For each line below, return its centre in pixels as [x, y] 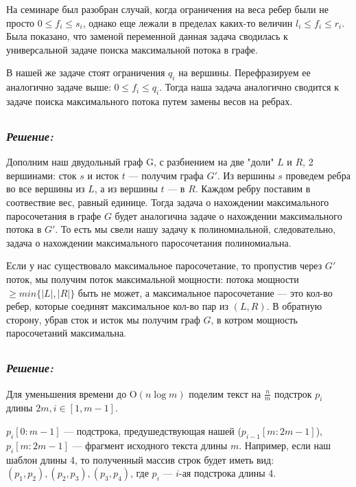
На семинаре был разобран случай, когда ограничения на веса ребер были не [167, 9]
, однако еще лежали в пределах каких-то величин [188, 22]
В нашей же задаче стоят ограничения [86, 72]
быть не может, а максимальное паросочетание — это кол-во [205, 292]
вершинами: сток [41, 175]
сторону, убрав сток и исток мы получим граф [103, 319]
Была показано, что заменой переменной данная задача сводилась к [147, 36]
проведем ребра [318, 175]
